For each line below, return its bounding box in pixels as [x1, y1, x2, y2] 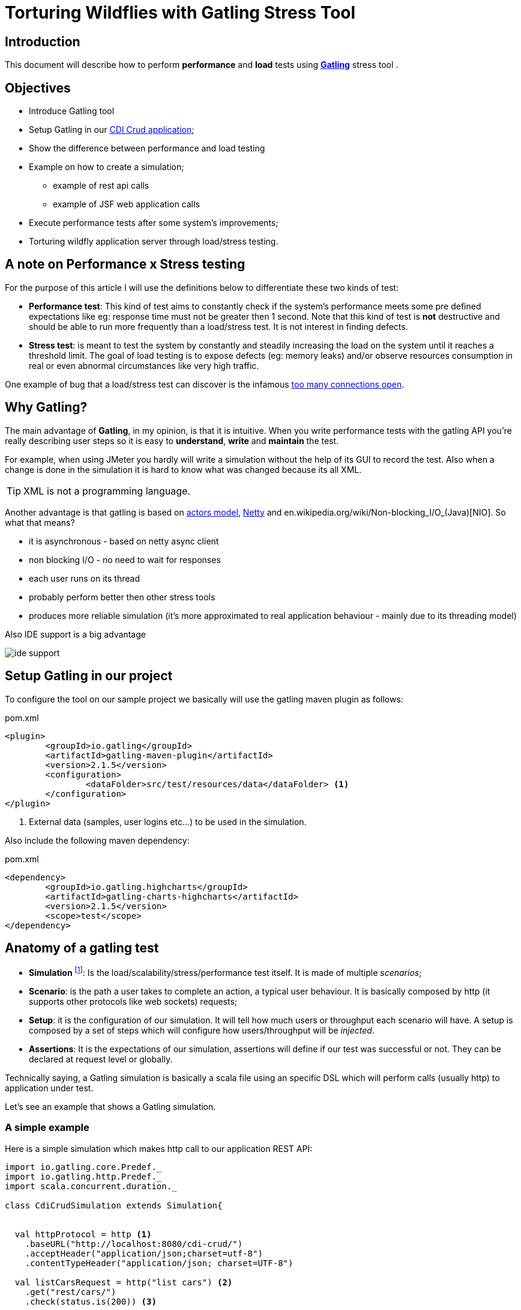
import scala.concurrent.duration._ [5, 1181, 177, 1191]
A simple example [5, 1121, 89, 1134]
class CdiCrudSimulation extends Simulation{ [5, 1200, 223, 1210]
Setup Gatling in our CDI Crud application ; [29, 124, 194, 135]
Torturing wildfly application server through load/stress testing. [29, 236, 279, 247]
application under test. [5, 1083, 94, 1094]
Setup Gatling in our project [5, 668, 173, 684]
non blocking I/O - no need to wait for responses [29, 554, 221, 565]
